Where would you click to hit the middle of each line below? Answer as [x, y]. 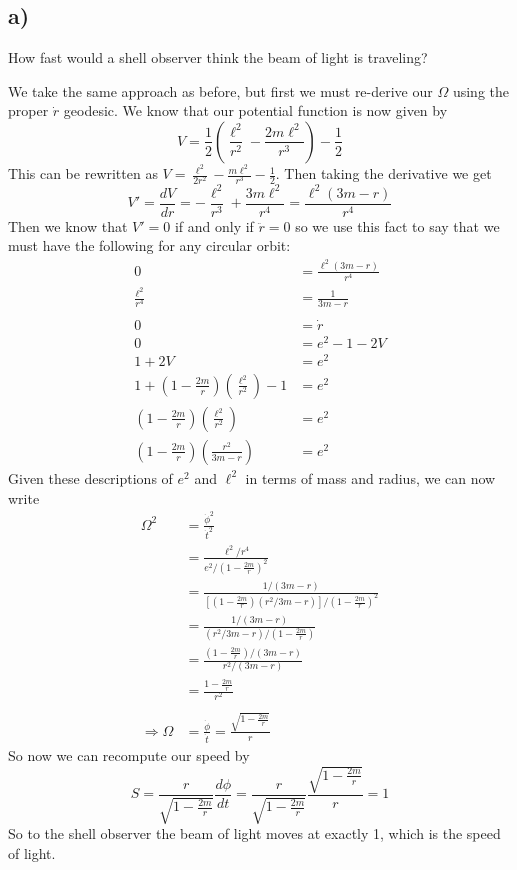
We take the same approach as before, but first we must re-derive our [220, 90]
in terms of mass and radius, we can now [370, 477]
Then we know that [68, 225]
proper [28, 110]
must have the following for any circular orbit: [149, 245]
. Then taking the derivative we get [383, 173]
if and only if [214, 225]
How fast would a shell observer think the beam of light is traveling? [218, 57]
